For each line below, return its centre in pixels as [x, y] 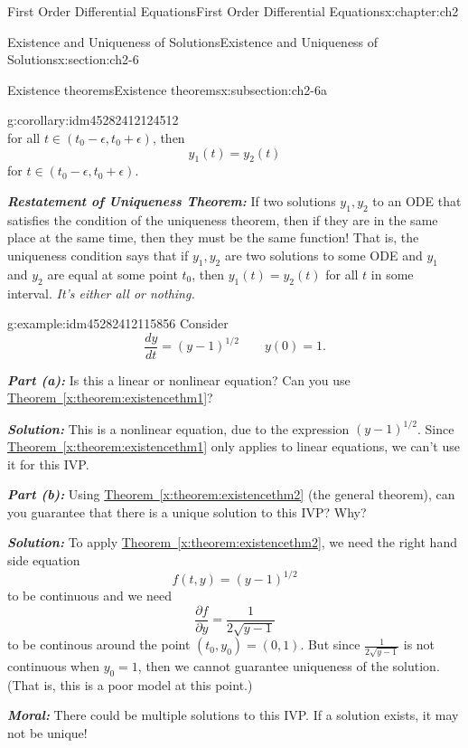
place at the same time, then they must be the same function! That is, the [213, 237]
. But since [330, 644]
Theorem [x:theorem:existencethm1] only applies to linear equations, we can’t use [234, 446]
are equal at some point [112, 274]
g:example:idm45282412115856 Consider [118, 323]
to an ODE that [417, 200]
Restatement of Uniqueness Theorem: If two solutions [172, 200]
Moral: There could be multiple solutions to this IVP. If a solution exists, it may [233, 715]
